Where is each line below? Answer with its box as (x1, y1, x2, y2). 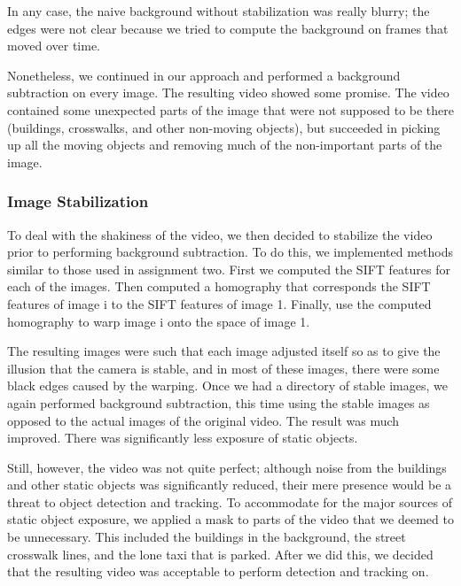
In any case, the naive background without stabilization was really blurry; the (7, 2, 430, 19)
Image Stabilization (7, 190, 149, 212)
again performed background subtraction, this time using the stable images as (7, 393, 430, 412)
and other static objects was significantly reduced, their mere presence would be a (7, 475, 452, 494)
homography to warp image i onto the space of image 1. (7, 312, 310, 330)
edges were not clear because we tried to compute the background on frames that (7, 19, 449, 37)
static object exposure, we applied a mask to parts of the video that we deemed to (7, 510, 454, 528)
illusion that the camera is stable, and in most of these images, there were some (7, 359, 440, 377)
